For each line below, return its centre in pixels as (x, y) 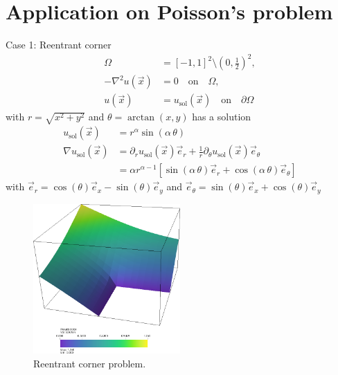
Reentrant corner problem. (90, 363)
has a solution (222, 117)
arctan (141, 118)
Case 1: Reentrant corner (59, 45)
